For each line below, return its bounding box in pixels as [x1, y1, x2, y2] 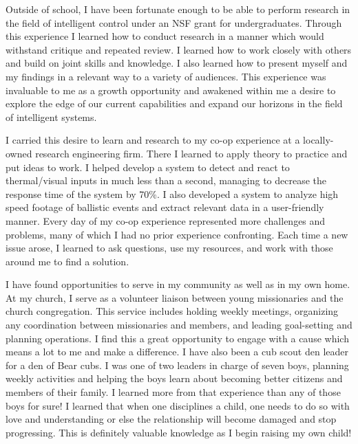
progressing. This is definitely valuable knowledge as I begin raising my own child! [6, 425, 352, 439]
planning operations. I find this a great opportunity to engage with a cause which [6, 331, 349, 345]
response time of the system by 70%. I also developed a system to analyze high [6, 186, 339, 201]
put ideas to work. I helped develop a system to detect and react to [6, 159, 290, 174]
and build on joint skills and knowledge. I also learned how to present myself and [6, 56, 348, 70]
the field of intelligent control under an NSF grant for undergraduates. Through [6, 15, 342, 30]
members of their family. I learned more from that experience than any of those [6, 385, 341, 399]
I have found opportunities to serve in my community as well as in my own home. [6, 277, 350, 291]
